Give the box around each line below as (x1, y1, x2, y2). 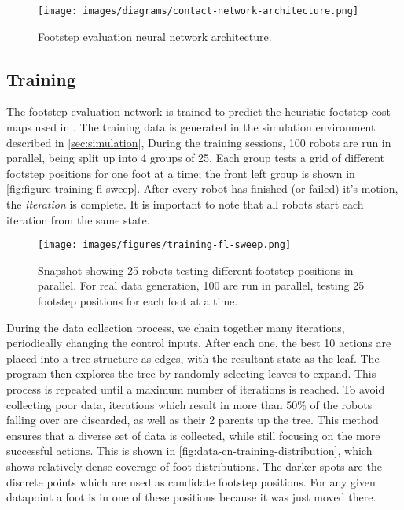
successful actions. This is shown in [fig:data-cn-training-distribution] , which (6, 442, 373, 459)
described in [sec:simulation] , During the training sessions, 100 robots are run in (6, 134, 391, 150)
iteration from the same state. (6, 211, 150, 227)
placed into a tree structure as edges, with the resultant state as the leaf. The (6, 349, 380, 366)
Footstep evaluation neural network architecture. (38, 28, 272, 44)
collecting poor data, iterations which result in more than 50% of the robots (6, 396, 373, 412)
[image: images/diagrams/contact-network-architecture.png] (38, 6, 359, 17)
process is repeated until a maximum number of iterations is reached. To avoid (6, 381, 385, 397)
